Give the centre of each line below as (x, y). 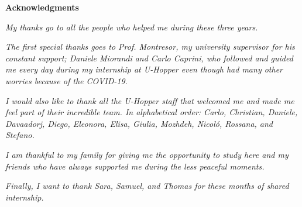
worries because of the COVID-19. (66, 80)
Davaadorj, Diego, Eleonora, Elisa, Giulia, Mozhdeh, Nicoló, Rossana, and (139, 123)
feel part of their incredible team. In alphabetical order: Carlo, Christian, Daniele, (152, 112)
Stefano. (20, 135)
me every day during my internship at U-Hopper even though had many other (144, 69)
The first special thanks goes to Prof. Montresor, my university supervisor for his (150, 46)
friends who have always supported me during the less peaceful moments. (135, 166)
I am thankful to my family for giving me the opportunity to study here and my (147, 154)
